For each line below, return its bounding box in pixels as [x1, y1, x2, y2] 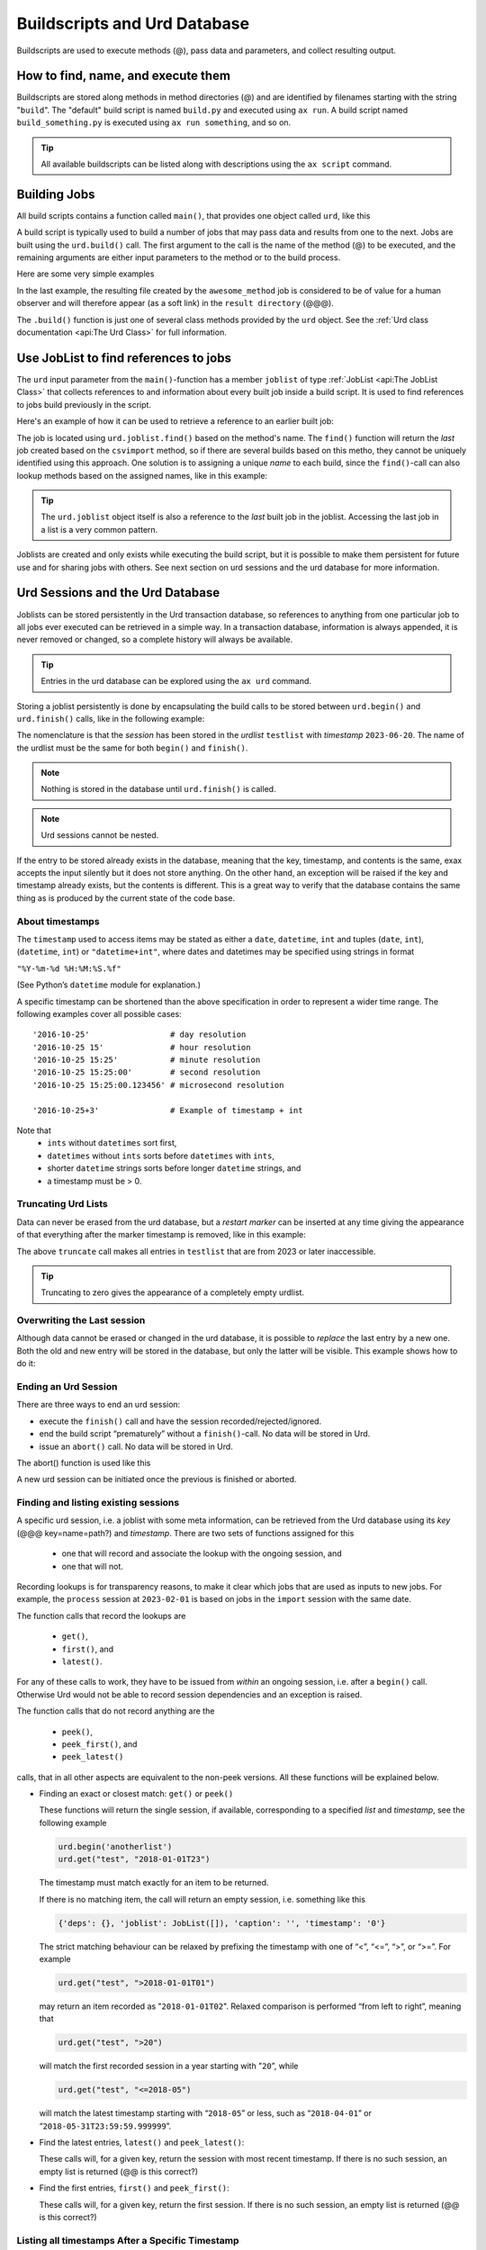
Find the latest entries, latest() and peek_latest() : [39, 2137, 245, 2148]
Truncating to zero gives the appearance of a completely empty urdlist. [40, 1287, 305, 1298]
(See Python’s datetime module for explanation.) [16, 979, 202, 990]
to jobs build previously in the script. [16, 399, 152, 409]
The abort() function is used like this [16, 1457, 151, 1468]
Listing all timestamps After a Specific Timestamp [16, 2234, 239, 2246]
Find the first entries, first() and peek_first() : [39, 2182, 229, 2193]
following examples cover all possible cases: [16, 1008, 182, 1019]
